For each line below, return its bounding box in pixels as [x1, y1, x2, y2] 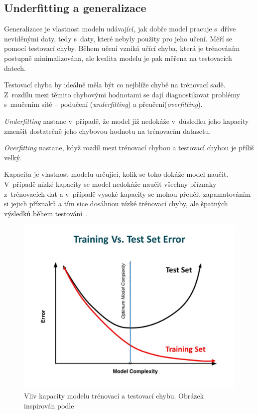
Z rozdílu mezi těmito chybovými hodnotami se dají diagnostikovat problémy [4, 89, 240, 99]
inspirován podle [24, 401, 74, 411]
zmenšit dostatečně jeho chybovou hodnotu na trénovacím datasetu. [4, 125, 211, 136]
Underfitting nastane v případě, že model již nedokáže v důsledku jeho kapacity [4, 115, 249, 126]
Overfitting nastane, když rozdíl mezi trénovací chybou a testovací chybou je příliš [4, 142, 254, 153]
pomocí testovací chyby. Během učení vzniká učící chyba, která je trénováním [4, 43, 240, 53]
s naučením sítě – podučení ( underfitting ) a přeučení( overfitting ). [4, 99, 203, 109]
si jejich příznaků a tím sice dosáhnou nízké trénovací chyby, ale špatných [4, 198, 228, 209]
